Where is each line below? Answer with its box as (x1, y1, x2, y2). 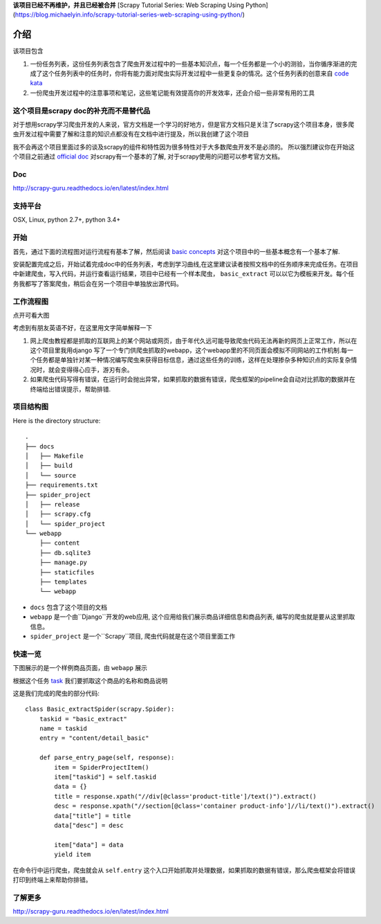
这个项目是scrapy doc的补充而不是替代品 (12, 106, 151, 116)
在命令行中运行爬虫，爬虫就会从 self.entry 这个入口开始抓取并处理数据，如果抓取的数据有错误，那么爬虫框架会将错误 (12, 866, 356, 874)
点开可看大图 (12, 311, 50, 319)
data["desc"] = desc (54, 821, 124, 829)
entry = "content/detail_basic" (39, 734, 149, 742)
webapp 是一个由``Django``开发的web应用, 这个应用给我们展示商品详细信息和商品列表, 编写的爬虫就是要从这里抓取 (30, 613, 355, 621)
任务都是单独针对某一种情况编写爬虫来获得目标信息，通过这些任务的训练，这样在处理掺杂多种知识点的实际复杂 (35, 356, 351, 364)
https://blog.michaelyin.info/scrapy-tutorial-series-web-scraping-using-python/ (15, 10, 243, 19)
